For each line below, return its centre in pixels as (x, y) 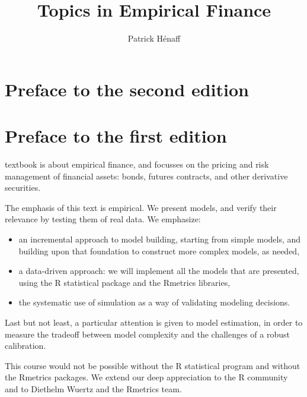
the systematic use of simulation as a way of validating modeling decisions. (154, 302)
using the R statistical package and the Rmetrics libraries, (124, 282)
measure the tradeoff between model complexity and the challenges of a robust (147, 334)
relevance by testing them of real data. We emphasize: (103, 219)
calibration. (25, 346)
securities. (23, 188)
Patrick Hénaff (154, 38)
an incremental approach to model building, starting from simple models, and (160, 239)
